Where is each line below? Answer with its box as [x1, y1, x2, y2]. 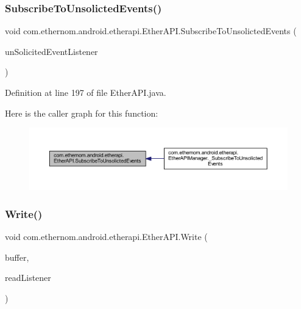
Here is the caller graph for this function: [5, 106, 158, 119]
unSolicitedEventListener [5, 45, 98, 57]
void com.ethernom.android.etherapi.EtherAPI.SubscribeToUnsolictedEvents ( [5, 24, 297, 37]
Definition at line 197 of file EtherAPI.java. [5, 86, 166, 98]
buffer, [5, 250, 29, 263]
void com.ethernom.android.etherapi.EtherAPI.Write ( [5, 230, 208, 243]
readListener [5, 271, 51, 284]
